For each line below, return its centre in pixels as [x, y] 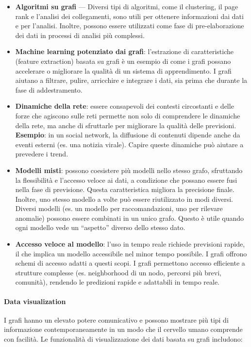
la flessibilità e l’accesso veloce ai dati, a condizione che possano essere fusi [126, 180]
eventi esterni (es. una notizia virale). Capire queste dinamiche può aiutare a [129, 144]
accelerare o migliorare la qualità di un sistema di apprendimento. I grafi [123, 70]
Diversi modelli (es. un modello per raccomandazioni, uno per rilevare [119, 208]
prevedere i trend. [42, 154]
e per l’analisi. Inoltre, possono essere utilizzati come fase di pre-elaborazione [130, 26]
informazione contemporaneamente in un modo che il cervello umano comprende [123, 329]
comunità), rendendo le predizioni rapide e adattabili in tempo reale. [117, 282]
